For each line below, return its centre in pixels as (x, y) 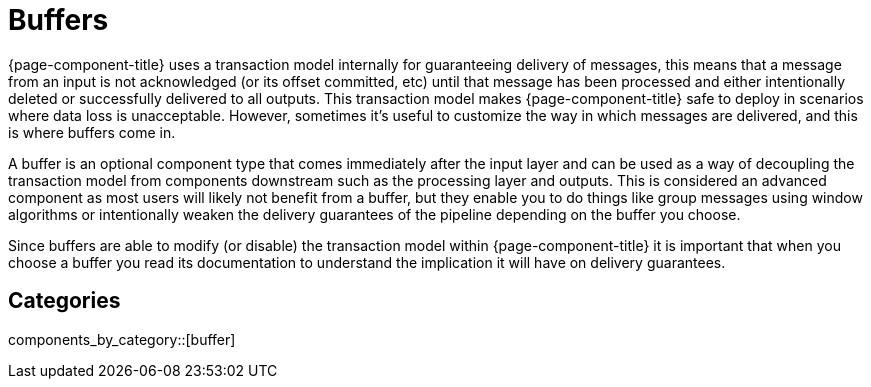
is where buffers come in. (92, 132)
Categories (64, 301)
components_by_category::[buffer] (122, 339)
